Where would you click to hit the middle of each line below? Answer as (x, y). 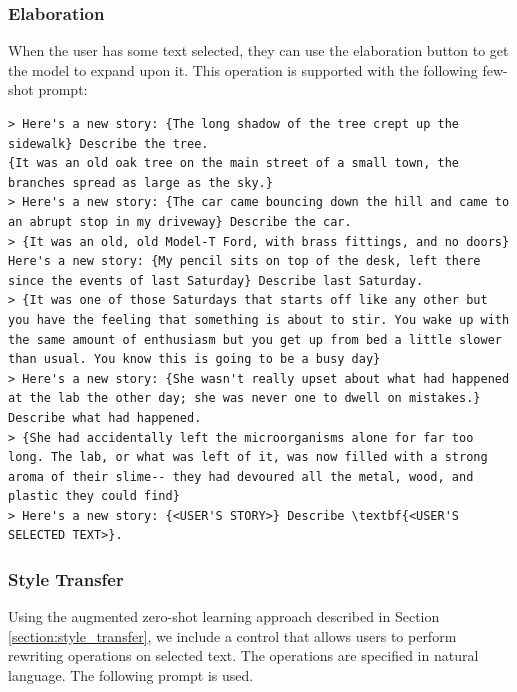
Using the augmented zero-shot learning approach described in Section (224, 616)
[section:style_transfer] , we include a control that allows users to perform (232, 635)
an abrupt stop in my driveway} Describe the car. (180, 221)
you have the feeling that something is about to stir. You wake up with (259, 319)
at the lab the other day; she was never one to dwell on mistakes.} (244, 398)
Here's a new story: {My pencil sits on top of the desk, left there (244, 261)
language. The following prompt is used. (131, 675)
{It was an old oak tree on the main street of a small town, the (234, 163)
